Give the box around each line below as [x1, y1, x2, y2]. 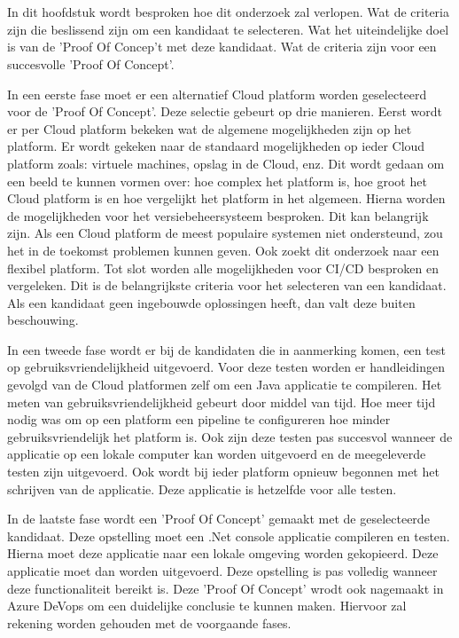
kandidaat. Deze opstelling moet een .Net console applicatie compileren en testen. [7, 526, 450, 545]
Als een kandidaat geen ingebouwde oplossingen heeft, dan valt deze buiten [7, 293, 416, 311]
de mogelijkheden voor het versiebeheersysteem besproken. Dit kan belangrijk [7, 206, 429, 224]
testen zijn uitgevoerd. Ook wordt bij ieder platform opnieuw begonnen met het [7, 462, 440, 481]
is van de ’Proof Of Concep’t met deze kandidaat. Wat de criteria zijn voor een [7, 37, 437, 56]
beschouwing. [7, 311, 79, 329]
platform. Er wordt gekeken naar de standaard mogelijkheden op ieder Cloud [7, 137, 425, 155]
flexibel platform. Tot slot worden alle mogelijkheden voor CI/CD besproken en [7, 258, 440, 277]
